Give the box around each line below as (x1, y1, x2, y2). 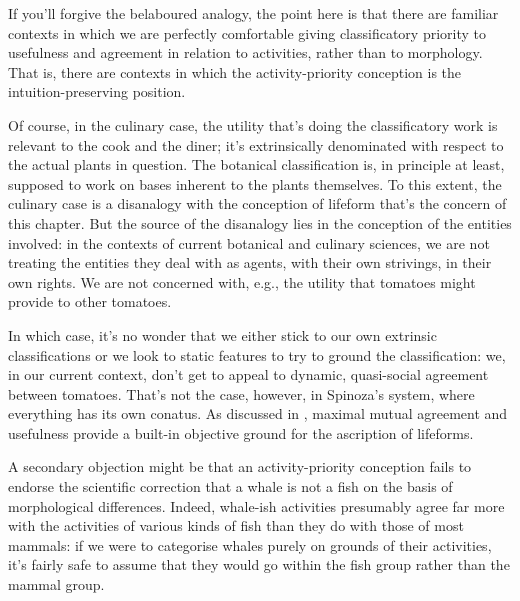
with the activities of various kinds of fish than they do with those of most (8, 515, 464, 536)
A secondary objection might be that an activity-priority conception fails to (8, 456, 472, 477)
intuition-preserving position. (8, 81, 186, 102)
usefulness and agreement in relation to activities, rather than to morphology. (8, 42, 483, 63)
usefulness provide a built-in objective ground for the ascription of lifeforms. (8, 422, 474, 443)
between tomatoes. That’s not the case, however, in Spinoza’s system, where (8, 383, 475, 404)
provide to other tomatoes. (8, 291, 172, 312)
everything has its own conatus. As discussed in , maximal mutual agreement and (8, 403, 508, 424)
